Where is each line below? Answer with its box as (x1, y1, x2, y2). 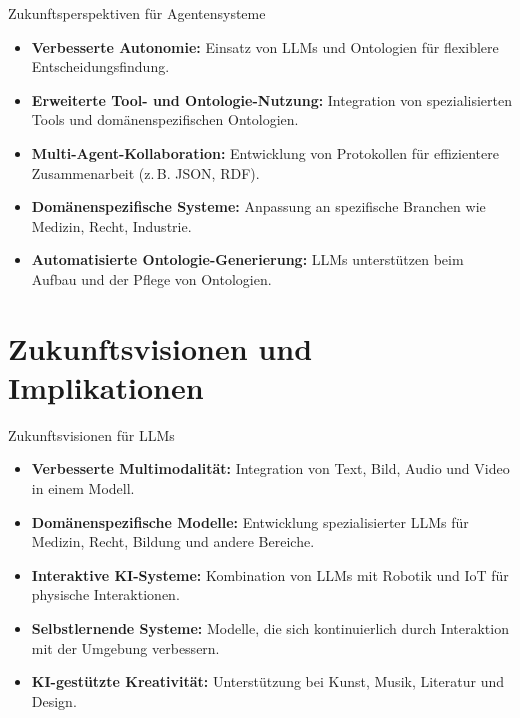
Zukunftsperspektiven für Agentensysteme (8, 3, 266, 23)
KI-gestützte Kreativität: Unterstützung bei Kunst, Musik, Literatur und (31, 671, 504, 692)
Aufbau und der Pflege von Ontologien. (31, 268, 272, 289)
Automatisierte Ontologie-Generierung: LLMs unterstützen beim (31, 249, 464, 270)
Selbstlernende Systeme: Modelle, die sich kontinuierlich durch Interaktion (31, 618, 509, 638)
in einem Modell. (31, 478, 135, 499)
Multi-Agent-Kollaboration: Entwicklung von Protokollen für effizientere (31, 142, 499, 163)
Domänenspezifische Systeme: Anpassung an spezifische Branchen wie (31, 196, 486, 217)
